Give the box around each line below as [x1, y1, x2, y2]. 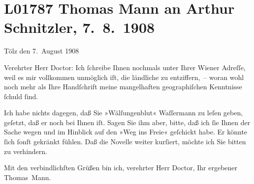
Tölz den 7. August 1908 [4, 46, 79, 56]
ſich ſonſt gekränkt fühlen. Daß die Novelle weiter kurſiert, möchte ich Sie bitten [4, 136, 246, 147]
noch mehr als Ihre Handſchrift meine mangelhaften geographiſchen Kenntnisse [4, 81, 242, 92]
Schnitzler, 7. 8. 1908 [4, 17, 155, 37]
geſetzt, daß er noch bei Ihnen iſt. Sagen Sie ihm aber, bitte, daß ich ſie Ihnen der [4, 117, 251, 127]
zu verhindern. [4, 146, 47, 156]
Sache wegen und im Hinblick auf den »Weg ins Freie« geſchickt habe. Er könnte [4, 127, 248, 137]
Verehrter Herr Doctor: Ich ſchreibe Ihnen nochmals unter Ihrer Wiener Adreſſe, [4, 62, 246, 72]
